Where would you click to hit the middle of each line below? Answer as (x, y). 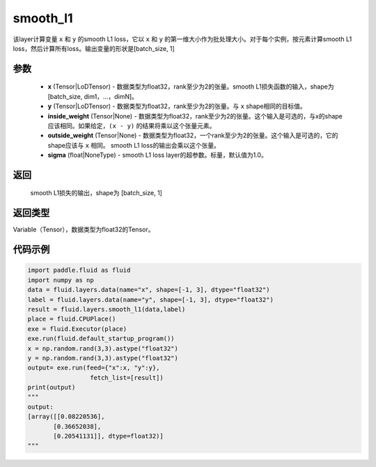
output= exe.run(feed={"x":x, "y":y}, (94, 368)
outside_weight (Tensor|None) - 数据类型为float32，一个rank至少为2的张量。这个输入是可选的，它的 (193, 135)
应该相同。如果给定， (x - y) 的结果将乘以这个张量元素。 (132, 125)
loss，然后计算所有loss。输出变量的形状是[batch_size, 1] (94, 48)
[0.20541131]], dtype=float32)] (108, 436)
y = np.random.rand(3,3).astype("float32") (103, 358)
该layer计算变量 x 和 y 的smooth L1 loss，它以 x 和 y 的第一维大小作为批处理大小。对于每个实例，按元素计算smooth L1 (182, 39)
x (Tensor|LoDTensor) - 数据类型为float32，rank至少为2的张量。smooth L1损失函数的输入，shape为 (191, 86)
